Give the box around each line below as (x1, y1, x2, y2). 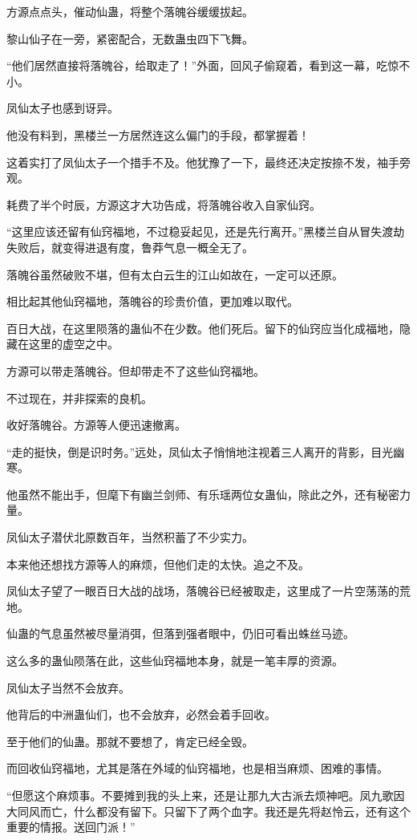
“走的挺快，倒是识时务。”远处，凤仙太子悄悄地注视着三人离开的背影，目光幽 (6, 443, 405, 460)
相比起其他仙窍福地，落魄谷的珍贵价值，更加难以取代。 (6, 293, 298, 310)
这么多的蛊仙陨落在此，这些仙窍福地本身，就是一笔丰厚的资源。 (6, 652, 343, 669)
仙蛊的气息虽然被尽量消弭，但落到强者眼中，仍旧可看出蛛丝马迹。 (6, 625, 354, 642)
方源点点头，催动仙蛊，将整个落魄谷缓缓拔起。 (6, 3, 253, 19)
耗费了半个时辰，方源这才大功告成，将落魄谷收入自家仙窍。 (6, 196, 321, 213)
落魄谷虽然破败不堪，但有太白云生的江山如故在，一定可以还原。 (6, 266, 343, 282)
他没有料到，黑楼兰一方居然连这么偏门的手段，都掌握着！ (6, 126, 310, 143)
